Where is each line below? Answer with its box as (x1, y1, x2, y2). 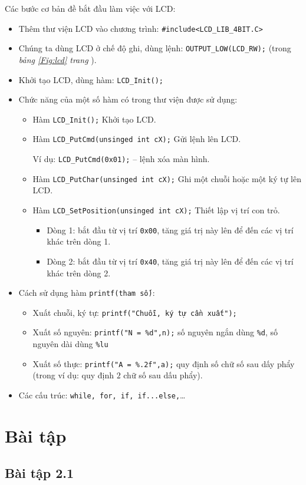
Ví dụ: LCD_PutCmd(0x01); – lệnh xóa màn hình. (32, 153, 210, 165)
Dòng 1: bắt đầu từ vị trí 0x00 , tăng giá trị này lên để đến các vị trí (47, 223, 294, 236)
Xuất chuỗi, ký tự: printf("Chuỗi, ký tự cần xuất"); (32, 306, 237, 318)
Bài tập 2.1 (5, 464, 74, 482)
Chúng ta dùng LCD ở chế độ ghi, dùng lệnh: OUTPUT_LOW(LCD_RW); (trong (18, 42, 291, 54)
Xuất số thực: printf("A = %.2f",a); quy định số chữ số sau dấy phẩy (32, 357, 295, 369)
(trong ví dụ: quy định (32, 369, 114, 381)
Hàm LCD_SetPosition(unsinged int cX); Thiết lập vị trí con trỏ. (32, 203, 280, 216)
